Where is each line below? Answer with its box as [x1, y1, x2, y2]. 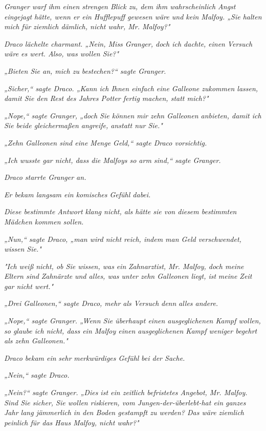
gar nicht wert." [4, 280, 54, 291]
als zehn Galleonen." [4, 335, 68, 346]
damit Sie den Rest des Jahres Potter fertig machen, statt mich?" [4, 93, 209, 104]
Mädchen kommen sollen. [4, 216, 84, 227]
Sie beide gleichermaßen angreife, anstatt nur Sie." [4, 120, 163, 131]
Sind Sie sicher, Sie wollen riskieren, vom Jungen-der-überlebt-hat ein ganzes [4, 397, 246, 407]
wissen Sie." [4, 243, 41, 254]
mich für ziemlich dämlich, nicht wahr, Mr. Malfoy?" [4, 21, 170, 32]
